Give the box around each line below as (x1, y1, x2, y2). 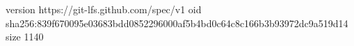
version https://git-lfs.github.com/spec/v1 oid (6, 2, 202, 16)
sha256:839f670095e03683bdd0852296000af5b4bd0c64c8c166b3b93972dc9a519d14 (6, 15, 348, 30)
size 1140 (6, 29, 44, 44)
